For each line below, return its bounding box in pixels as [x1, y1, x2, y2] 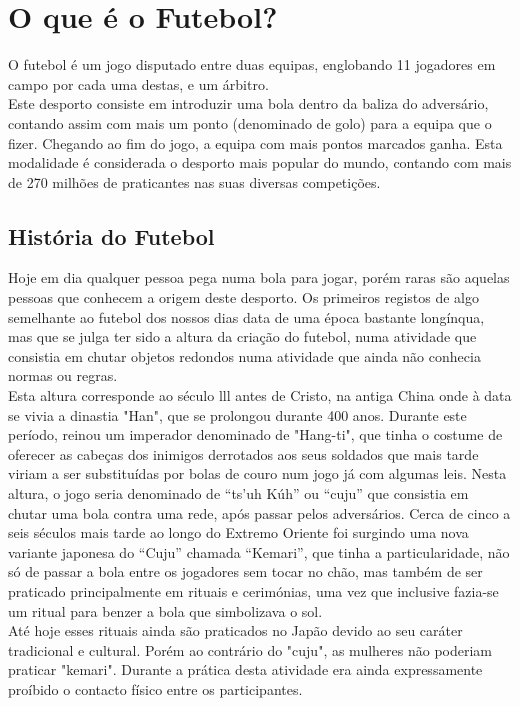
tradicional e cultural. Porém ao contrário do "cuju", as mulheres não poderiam [8, 639, 493, 660]
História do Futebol [8, 220, 215, 251]
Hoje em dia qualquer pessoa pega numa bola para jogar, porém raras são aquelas [8, 267, 510, 288]
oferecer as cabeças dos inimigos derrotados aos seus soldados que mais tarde [8, 443, 479, 464]
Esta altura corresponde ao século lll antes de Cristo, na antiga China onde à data [8, 385, 512, 406]
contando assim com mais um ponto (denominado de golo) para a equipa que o [8, 112, 492, 133]
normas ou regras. [8, 365, 118, 386]
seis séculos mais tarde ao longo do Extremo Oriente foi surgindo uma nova [8, 522, 469, 543]
